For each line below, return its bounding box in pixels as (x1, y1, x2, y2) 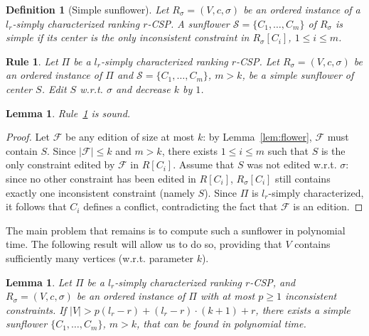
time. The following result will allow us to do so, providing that (6, 237, 282, 251)
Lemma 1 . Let (6, 274, 72, 289)
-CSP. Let (236, 53, 279, 68)
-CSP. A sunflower (147, 16, 230, 31)
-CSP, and (250, 274, 296, 289)
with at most (200, 288, 255, 303)
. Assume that (173, 157, 235, 172)
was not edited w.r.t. (247, 157, 337, 172)
